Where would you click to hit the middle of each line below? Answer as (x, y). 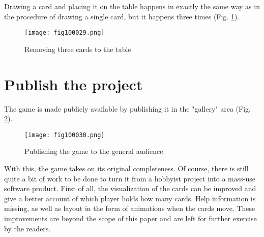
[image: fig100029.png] (65, 33)
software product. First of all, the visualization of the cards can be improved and (130, 188)
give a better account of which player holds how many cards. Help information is (130, 198)
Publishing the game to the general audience (94, 151)
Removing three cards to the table (78, 49)
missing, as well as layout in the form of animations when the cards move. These (130, 208)
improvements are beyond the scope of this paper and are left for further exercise (130, 218)
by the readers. (27, 228)
